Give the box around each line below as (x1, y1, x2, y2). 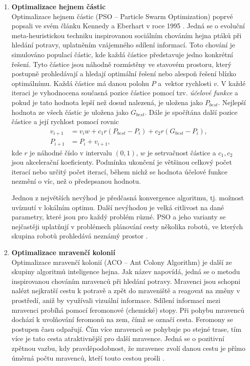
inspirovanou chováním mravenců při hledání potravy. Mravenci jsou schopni (11, 276, 241, 286)
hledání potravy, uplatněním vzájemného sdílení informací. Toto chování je (11, 40, 235, 50)
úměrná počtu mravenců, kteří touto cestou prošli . (11, 352, 165, 363)
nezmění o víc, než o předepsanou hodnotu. (11, 176, 141, 186)
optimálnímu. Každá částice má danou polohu (11, 78, 149, 88)
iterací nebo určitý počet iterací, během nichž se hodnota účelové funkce (11, 166, 228, 176)
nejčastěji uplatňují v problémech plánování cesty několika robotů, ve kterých (11, 221, 243, 231)
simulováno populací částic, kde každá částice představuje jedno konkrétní (11, 49, 233, 59)
